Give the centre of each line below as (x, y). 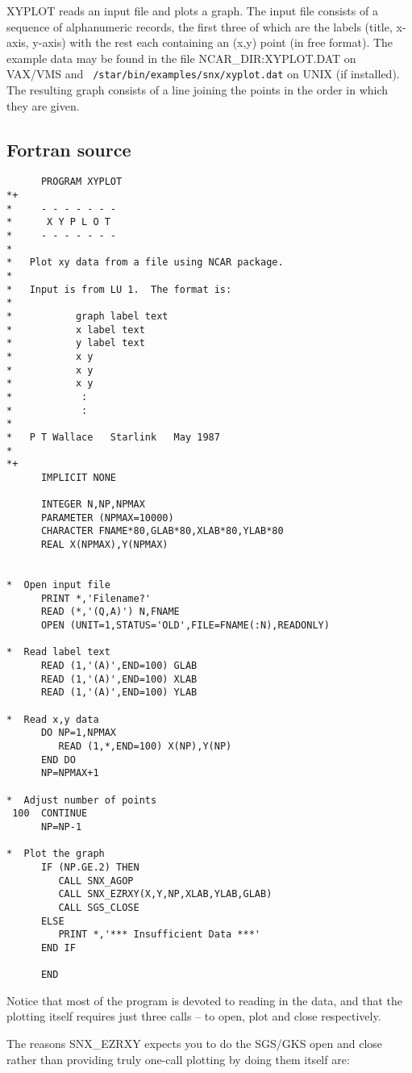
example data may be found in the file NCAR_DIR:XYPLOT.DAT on (181, 58)
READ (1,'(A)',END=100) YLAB (119, 693)
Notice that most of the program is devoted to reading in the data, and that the (205, 1000)
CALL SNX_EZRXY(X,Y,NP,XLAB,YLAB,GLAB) (165, 894)
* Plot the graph (56, 854)
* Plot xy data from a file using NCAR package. (145, 263)
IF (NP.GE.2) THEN (90, 867)
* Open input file (58, 585)
